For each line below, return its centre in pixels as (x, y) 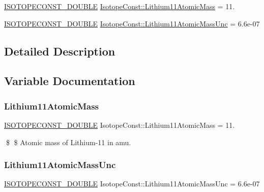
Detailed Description (60, 51)
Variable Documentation (70, 81)
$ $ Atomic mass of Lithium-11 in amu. (68, 142)
